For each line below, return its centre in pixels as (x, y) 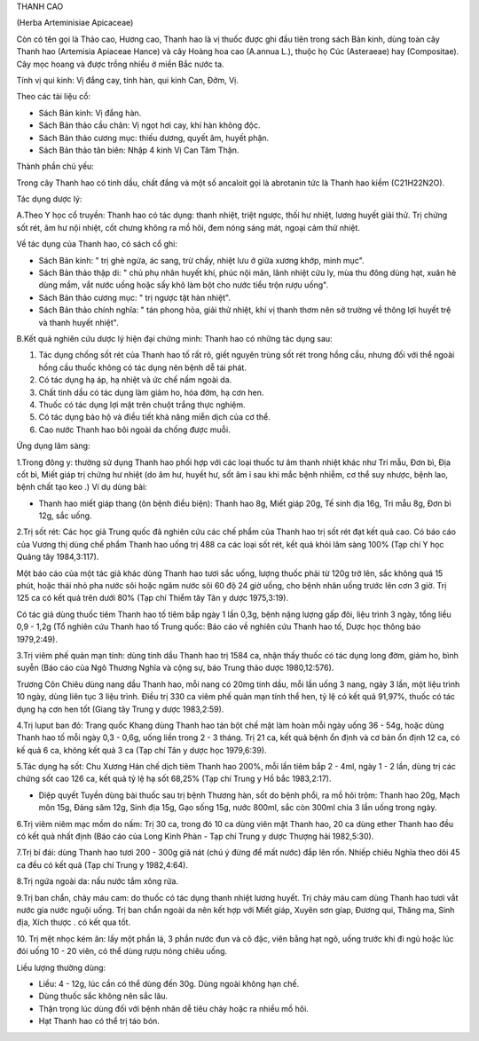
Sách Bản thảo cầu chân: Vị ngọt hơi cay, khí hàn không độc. (149, 125)
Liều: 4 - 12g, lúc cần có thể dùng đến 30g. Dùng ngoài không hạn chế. (169, 983)
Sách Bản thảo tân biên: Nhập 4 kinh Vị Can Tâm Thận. (139, 150)
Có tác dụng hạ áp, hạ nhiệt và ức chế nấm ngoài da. (135, 380)
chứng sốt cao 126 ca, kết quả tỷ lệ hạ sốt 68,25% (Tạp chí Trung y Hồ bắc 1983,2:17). (174, 779)
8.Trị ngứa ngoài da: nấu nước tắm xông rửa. (98, 881)
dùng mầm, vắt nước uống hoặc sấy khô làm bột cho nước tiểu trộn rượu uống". (184, 285)
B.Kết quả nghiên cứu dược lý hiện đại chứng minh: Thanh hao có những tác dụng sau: (174, 338)
